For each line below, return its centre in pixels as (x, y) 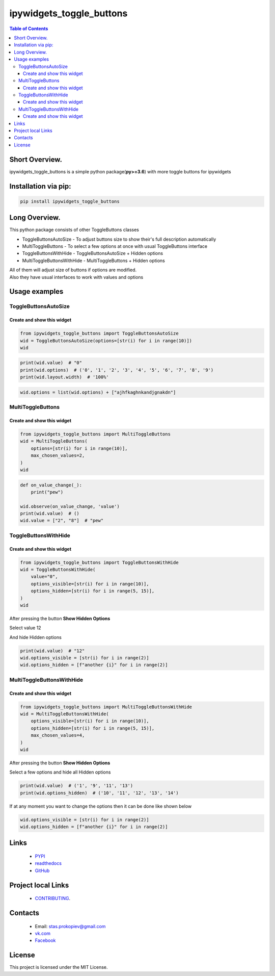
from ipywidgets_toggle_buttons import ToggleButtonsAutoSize (99, 333)
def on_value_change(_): (51, 485)
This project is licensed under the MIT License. (59, 967)
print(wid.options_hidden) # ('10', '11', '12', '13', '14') (99, 793)
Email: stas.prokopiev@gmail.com (70, 926)
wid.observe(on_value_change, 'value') (70, 506)
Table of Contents (29, 29)
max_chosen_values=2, (58, 456)
